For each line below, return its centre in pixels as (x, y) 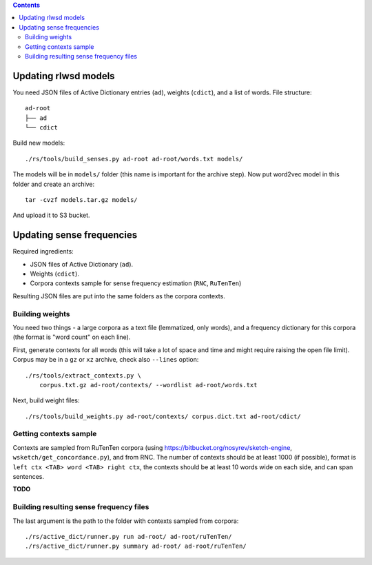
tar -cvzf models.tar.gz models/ (81, 199)
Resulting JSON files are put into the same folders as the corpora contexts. (119, 296)
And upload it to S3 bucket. (51, 215)
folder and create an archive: (54, 184)
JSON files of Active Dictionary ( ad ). (82, 264)
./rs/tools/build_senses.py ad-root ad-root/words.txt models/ (134, 159)
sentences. (29, 477)
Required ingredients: (43, 251)
